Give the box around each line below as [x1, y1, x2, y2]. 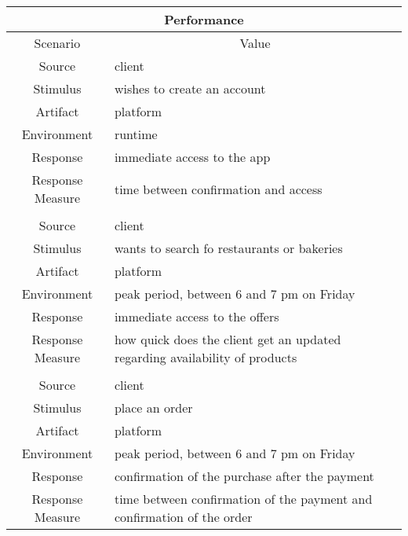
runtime [114, 125, 158, 143]
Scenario [34, 34, 81, 52]
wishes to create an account [114, 79, 266, 97]
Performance [164, 10, 244, 28]
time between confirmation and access [114, 179, 322, 198]
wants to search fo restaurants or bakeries [114, 239, 343, 257]
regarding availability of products [114, 348, 297, 366]
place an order [114, 398, 193, 417]
